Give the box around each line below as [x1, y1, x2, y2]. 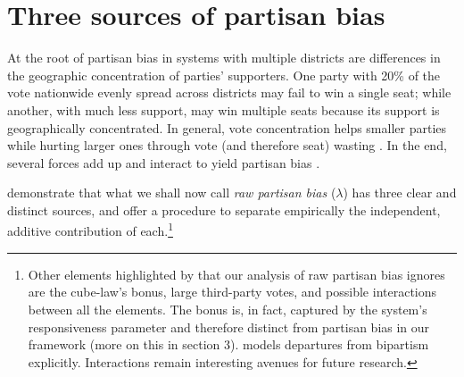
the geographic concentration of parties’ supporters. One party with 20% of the [7, 65, 441, 84]
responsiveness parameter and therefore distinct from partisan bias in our [28, 317, 430, 336]
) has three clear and [343, 183, 457, 202]
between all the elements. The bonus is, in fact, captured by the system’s [28, 299, 427, 318]
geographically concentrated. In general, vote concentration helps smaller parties [7, 118, 447, 137]
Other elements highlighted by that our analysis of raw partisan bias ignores [28, 264, 445, 283]
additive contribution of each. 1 [7, 219, 173, 240]
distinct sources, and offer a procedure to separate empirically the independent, [7, 200, 441, 219]
